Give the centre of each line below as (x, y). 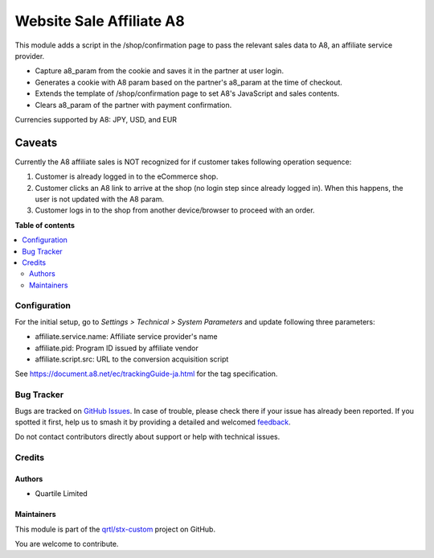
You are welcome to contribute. (67, 544)
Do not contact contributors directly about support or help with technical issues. (147, 437)
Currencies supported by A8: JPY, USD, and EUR (96, 119)
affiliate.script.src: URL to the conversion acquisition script (132, 359)
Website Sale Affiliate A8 (100, 21)
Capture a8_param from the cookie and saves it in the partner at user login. (160, 71)
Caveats (36, 142)
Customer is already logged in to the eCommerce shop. (127, 176)
